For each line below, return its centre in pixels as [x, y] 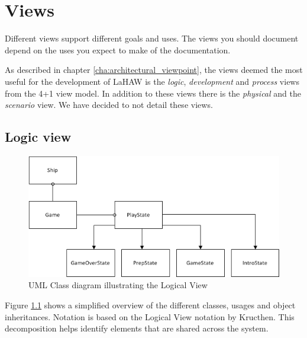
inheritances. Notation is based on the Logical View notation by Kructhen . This [150, 316]
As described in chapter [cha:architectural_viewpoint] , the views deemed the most [154, 70]
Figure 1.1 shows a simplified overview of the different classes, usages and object [150, 305]
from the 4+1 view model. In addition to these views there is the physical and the [153, 93]
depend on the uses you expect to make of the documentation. [118, 50]
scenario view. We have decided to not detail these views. [109, 105]
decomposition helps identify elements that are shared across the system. [137, 328]
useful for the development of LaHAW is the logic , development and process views [152, 81]
